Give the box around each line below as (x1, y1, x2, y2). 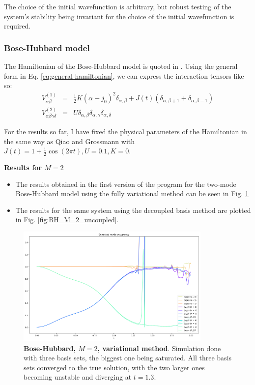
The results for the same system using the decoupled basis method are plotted (15, 205, 251, 215)
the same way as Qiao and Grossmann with (4, 136, 135, 146)
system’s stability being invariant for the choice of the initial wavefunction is (4, 11, 234, 21)
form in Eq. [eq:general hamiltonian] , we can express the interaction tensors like (4, 70, 244, 81)
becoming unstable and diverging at (24, 372, 132, 382)
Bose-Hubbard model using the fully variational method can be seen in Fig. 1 (15, 188, 249, 199)
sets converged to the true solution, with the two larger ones (24, 362, 205, 372)
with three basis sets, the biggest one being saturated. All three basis (24, 353, 232, 363)
